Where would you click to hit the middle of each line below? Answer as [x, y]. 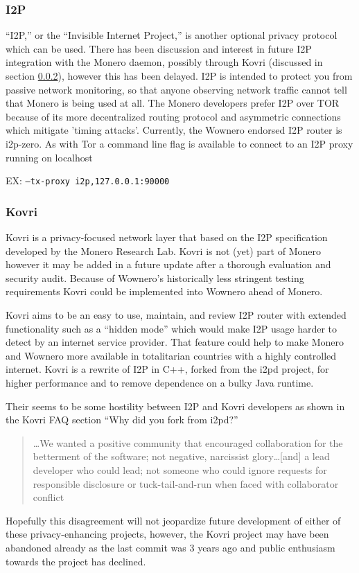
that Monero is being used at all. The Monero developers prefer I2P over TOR [173, 103]
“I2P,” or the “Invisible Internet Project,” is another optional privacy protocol [172, 35]
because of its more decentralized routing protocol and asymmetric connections [173, 116]
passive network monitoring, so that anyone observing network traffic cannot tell [176, 89]
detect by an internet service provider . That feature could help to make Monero [175, 342]
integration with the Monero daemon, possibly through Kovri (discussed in [164, 62]
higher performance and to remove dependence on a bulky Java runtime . [160, 382]
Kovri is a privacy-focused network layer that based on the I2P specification [167, 237]
